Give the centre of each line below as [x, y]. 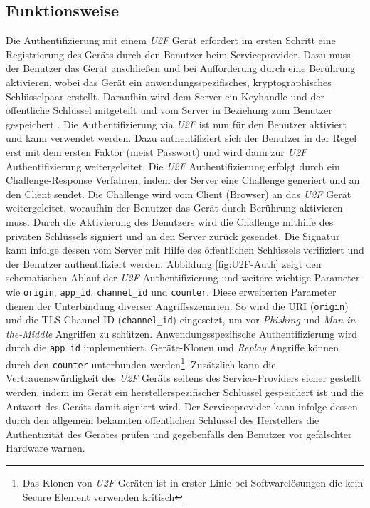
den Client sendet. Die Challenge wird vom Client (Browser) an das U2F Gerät [179, 193]
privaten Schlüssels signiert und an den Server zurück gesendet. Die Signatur [173, 235]
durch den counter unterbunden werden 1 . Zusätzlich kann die [141, 363]
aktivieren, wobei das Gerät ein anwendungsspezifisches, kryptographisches [169, 82]
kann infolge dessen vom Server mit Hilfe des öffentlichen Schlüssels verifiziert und [185, 250]
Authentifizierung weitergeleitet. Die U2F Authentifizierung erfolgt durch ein [173, 166]
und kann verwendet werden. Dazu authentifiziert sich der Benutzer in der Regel [181, 138]
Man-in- [341, 320]
